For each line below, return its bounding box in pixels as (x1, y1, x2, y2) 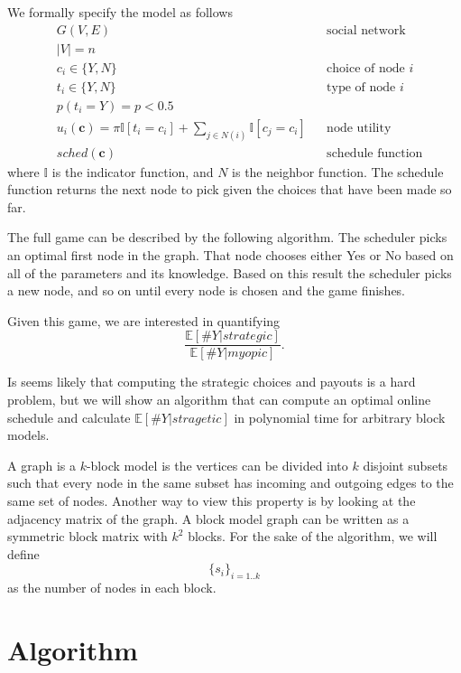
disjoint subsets (363, 455, 448, 474)
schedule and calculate (7, 407, 131, 426)
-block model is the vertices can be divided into (86, 455, 348, 474)
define (7, 544, 40, 563)
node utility (327, 121, 392, 135)
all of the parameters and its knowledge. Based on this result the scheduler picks (7, 263, 452, 282)
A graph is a (7, 455, 76, 474)
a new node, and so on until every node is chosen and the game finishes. (7, 281, 406, 300)
